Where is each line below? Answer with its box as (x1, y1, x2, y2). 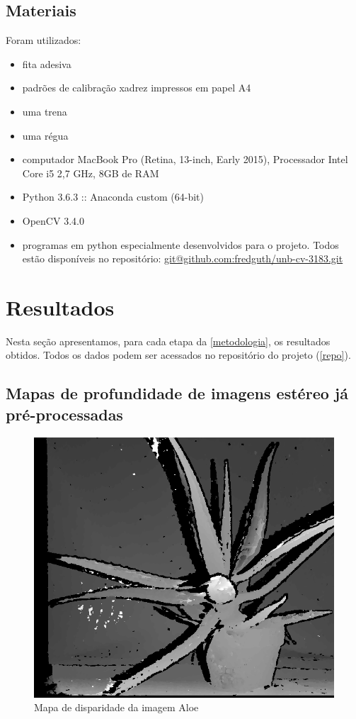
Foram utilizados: (6, 33, 81, 48)
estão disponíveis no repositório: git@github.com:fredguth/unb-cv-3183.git (22, 251, 343, 266)
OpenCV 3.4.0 (22, 213, 84, 228)
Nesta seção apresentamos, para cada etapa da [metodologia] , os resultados (6, 333, 331, 348)
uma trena (22, 104, 67, 118)
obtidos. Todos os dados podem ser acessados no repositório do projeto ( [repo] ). (6, 347, 351, 362)
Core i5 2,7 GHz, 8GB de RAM (22, 165, 159, 180)
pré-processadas (6, 403, 123, 425)
